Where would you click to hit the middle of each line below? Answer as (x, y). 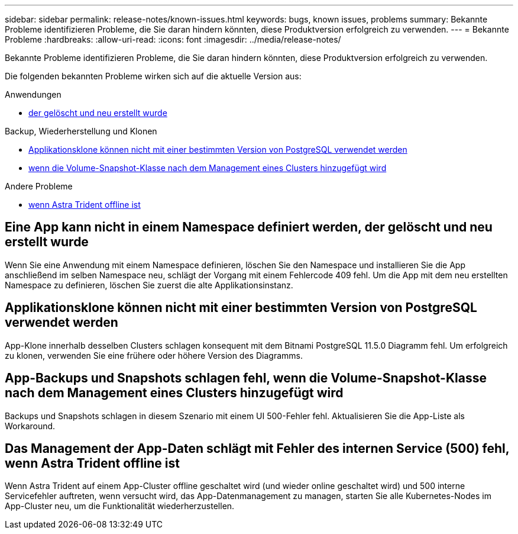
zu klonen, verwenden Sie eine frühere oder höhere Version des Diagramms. (154, 355)
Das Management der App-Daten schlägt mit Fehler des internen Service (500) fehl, (257, 448)
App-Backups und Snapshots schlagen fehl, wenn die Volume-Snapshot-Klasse (246, 378)
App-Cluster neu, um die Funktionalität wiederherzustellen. (120, 506)
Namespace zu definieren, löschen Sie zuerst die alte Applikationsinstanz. (149, 285)
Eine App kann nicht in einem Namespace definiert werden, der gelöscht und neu (249, 227)
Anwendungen (33, 94)
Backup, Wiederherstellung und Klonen (81, 131)
